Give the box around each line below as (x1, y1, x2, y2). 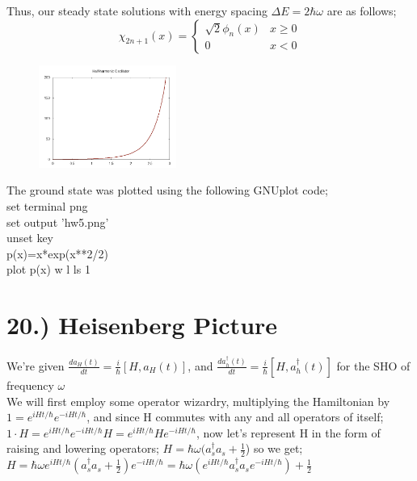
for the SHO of (336, 357, 411, 374)
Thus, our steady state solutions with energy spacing (6, 2, 267, 19)
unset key (6, 229, 54, 246)
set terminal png (6, 197, 88, 214)
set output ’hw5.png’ (6, 213, 109, 230)
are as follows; (326, 2, 397, 19)
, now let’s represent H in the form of (196, 424, 381, 441)
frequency (6, 376, 54, 393)
